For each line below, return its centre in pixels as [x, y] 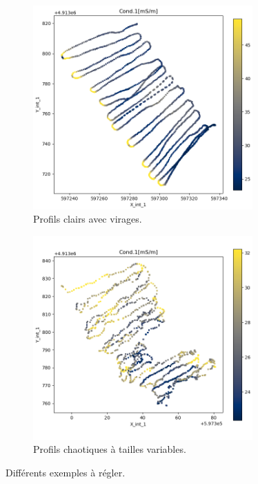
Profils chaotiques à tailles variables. [110, 449]
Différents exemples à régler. [66, 472]
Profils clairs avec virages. [88, 219]
